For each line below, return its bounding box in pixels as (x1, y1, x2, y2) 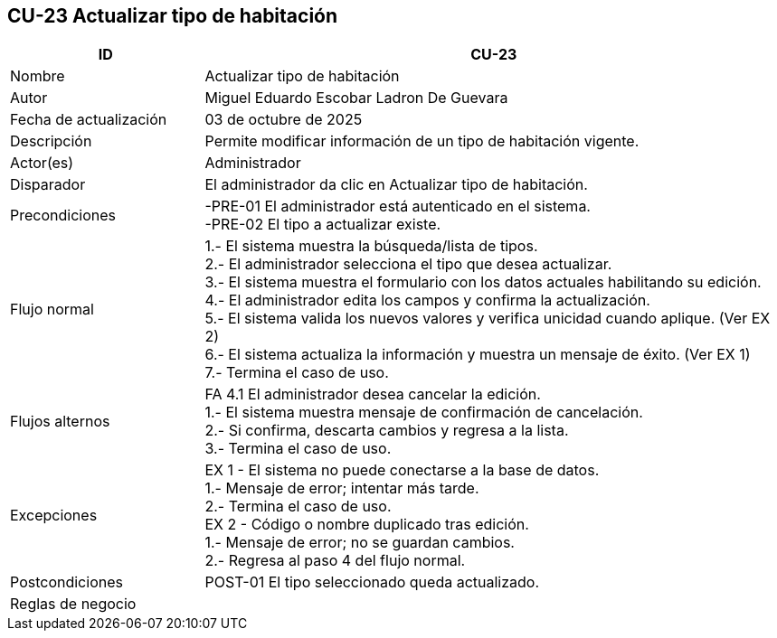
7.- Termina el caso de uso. (204, 363, 389, 382)
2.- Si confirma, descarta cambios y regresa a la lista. (204, 421, 569, 440)
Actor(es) (10, 154, 74, 173)
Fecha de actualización (10, 110, 167, 129)
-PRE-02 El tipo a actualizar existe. (204, 215, 441, 234)
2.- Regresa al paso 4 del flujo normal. (204, 551, 466, 570)
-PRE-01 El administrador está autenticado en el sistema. (204, 197, 591, 216)
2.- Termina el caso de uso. (204, 497, 392, 516)
